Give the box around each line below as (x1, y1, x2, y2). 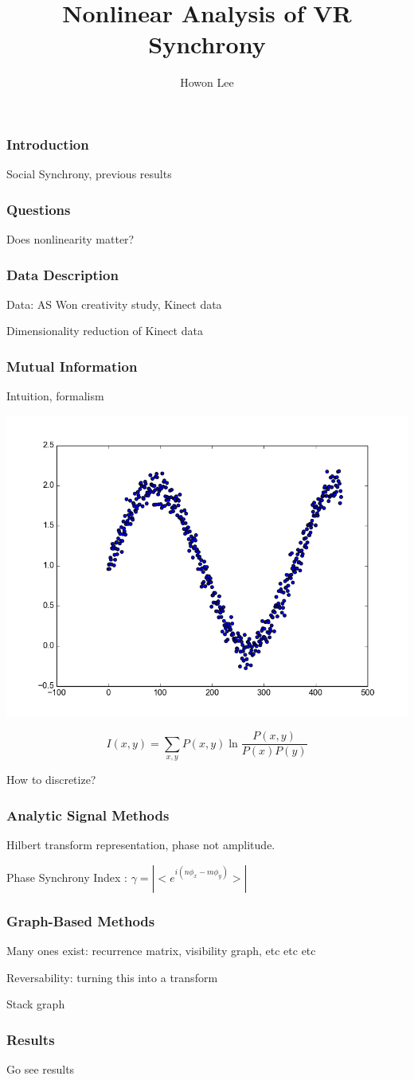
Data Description (6, 264, 119, 284)
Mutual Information (6, 356, 138, 376)
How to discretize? (6, 771, 96, 788)
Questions (6, 199, 71, 219)
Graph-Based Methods (6, 910, 155, 930)
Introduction (6, 134, 89, 154)
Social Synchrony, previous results (6, 166, 172, 182)
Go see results (6, 1060, 75, 1077)
